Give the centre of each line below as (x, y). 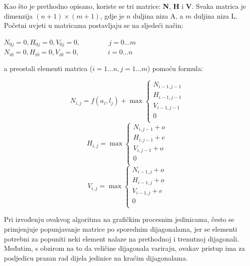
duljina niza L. (216, 15)
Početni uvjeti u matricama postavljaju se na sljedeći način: (94, 25)
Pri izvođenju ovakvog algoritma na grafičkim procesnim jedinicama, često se (119, 219)
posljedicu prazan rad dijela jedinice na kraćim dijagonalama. (96, 257)
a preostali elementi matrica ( (48, 68)
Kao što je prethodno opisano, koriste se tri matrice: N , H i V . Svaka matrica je (125, 6)
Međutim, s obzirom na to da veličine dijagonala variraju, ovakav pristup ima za (125, 248)
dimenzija (18, 15)
